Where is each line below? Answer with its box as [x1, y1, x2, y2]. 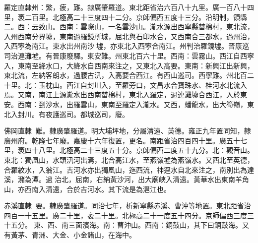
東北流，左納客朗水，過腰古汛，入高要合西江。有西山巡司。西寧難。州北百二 [4, 70, 254, 80]
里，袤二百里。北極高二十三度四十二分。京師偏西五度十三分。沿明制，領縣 [4, 11, 247, 22]
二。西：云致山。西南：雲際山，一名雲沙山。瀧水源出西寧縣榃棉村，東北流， [4, 21, 254, 32]
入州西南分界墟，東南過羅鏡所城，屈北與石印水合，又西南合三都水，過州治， [4, 31, 254, 41]
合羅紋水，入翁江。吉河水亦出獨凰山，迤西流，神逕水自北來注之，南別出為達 [4, 164, 254, 175]
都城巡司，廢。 [80, 109, 129, 119]
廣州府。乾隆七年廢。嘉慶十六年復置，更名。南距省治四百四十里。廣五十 [4, 135, 240, 145]
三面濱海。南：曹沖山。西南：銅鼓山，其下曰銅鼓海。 [68, 220, 242, 230]
